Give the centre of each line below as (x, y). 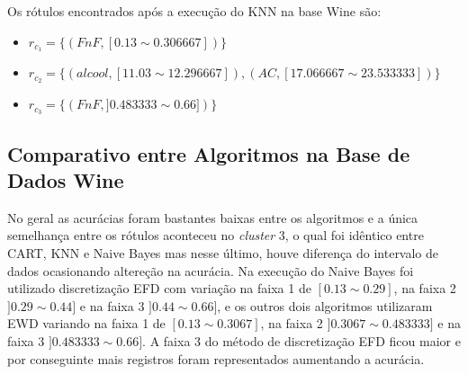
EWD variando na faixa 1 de (86, 323)
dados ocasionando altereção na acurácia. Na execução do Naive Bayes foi (211, 270)
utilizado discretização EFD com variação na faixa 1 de (159, 288)
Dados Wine (66, 179)
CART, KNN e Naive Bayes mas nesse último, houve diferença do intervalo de (223, 252)
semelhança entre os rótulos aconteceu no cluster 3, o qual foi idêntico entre (216, 235)
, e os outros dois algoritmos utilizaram (325, 305)
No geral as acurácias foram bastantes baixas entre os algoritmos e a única (213, 217)
